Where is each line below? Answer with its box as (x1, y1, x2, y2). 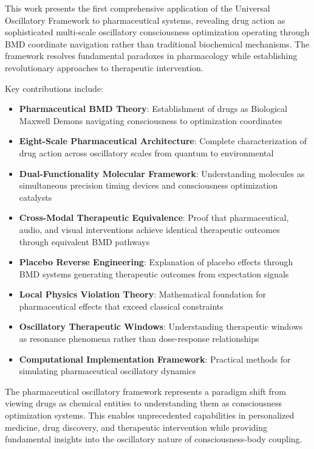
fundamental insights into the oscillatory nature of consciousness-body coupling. (5, 433, 302, 445)
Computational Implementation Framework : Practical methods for (19, 352, 291, 365)
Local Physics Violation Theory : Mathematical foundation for (19, 288, 267, 301)
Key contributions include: (5, 82, 103, 94)
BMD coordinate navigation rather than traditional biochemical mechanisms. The (5, 37, 310, 50)
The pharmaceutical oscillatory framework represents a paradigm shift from (5, 385, 287, 397)
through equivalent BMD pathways (19, 235, 150, 248)
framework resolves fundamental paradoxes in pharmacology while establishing (5, 49, 298, 62)
